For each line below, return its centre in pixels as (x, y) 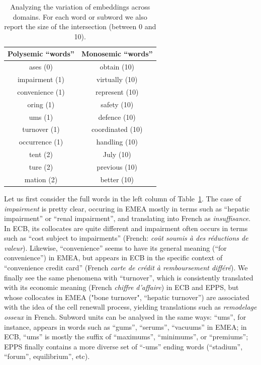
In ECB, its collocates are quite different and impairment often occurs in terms (126, 228)
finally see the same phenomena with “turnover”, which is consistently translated (129, 277)
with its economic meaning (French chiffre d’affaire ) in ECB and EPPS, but (121, 287)
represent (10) (117, 91)
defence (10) (117, 117)
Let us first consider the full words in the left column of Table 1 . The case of (123, 198)
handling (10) (117, 142)
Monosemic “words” (117, 54)
